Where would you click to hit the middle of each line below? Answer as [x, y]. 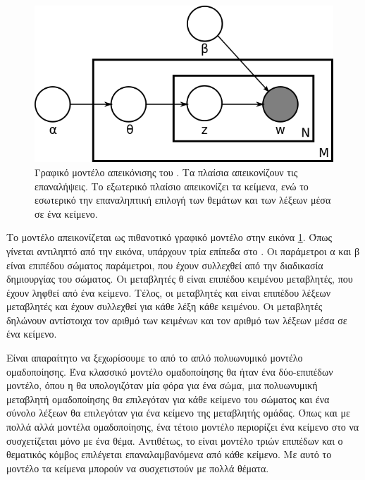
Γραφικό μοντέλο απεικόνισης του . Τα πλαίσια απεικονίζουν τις [166, 172]
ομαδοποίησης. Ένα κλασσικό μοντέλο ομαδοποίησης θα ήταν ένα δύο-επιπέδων [170, 371]
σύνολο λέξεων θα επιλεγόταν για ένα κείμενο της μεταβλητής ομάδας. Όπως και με [178, 413]
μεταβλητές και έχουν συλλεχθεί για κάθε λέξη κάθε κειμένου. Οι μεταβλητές [165, 306]
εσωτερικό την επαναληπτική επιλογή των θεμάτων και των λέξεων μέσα [183, 200]
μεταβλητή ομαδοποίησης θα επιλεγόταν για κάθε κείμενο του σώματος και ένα [168, 399]
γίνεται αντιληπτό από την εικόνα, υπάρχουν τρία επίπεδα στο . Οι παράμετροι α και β [183, 251]
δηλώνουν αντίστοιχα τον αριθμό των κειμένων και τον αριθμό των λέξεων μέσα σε [177, 320]
